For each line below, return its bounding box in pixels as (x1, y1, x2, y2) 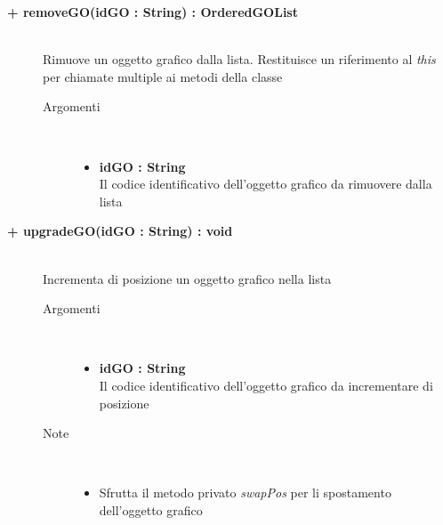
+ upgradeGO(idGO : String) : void (7, 222, 233, 240)
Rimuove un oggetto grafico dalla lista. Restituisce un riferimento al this (43, 50, 436, 69)
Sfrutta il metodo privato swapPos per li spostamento (99, 483, 391, 502)
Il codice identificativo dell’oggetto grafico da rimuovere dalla (99, 174, 432, 193)
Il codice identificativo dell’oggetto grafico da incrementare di (99, 376, 433, 394)
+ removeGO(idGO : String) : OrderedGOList (7, 3, 298, 20)
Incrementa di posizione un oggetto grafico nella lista (43, 269, 332, 287)
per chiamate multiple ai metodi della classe (43, 67, 283, 85)
